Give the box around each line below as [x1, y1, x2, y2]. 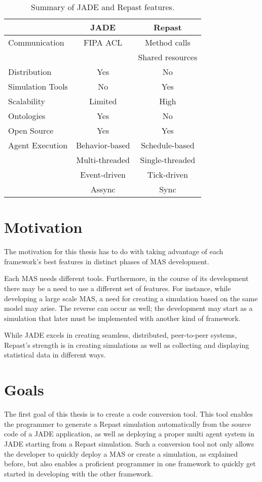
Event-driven [80, 169, 126, 180]
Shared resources [138, 51, 198, 63]
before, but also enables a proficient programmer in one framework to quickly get [4, 458, 256, 469]
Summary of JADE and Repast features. [30, 1, 175, 13]
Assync [90, 183, 116, 195]
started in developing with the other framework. [4, 468, 153, 478]
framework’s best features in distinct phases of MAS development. [4, 256, 209, 266]
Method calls [144, 36, 191, 48]
